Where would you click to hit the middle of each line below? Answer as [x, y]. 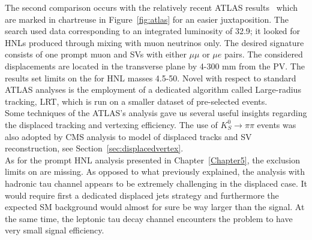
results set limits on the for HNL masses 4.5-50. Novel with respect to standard [151, 78]
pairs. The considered [263, 54]
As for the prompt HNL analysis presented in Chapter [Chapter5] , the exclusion [152, 160]
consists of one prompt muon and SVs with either [96, 54]
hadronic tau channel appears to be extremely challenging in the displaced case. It [156, 183]
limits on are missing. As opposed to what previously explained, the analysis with [155, 171]
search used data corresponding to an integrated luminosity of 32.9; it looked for [153, 31]
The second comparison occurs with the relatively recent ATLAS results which [151, 7]
